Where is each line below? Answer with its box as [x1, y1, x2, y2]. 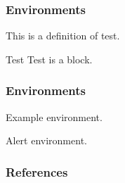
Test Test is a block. [6, 51, 93, 66]
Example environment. [6, 109, 103, 124]
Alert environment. [6, 133, 87, 148]
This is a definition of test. [6, 28, 120, 43]
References [6, 163, 68, 180]
